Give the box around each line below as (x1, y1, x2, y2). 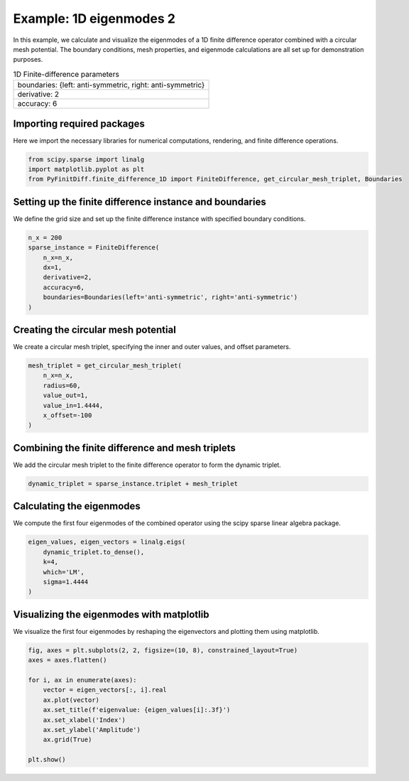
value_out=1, (43, 392, 89, 399)
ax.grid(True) (43, 736, 92, 744)
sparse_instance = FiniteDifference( (28, 244, 160, 252)
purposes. (13, 55, 43, 64)
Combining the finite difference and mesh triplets (13, 441, 236, 454)
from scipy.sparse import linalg (28, 155, 145, 163)
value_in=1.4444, (43, 402, 104, 409)
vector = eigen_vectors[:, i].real (43, 686, 167, 694)
